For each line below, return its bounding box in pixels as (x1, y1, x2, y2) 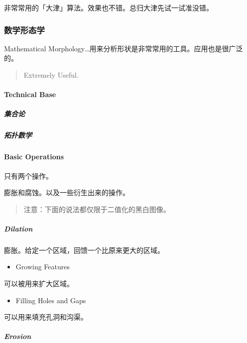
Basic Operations (4, 151, 64, 162)
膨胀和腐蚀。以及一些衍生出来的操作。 (4, 187, 129, 198)
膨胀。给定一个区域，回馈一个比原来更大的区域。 (4, 244, 164, 255)
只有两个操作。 (4, 170, 53, 181)
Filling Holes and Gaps (15, 295, 86, 305)
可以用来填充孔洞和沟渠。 (4, 312, 88, 322)
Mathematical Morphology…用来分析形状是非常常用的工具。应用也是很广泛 (4, 43, 243, 53)
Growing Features (15, 261, 70, 272)
